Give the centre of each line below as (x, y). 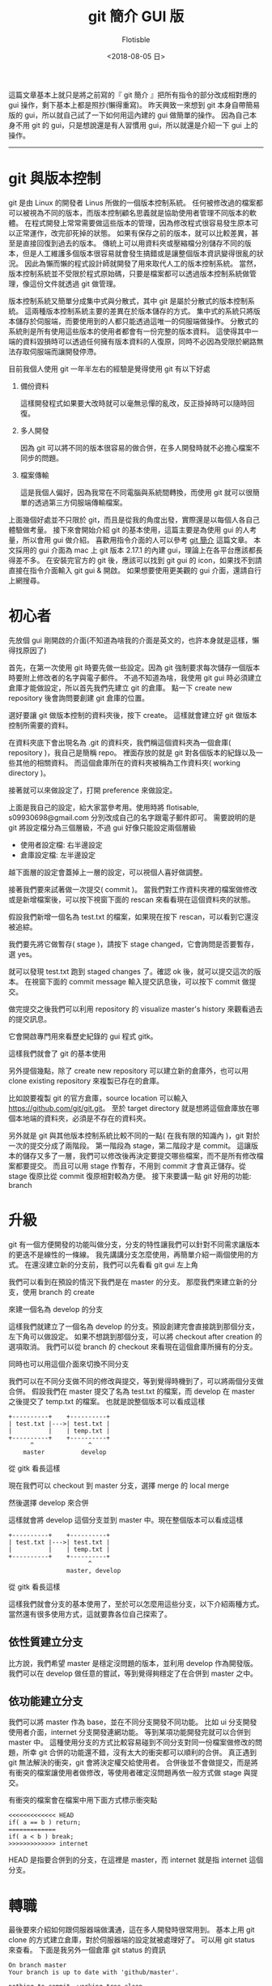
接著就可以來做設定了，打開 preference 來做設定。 (93, 790)
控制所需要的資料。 (40, 725)
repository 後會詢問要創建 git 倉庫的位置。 (79, 698)
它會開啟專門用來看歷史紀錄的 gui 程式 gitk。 (83, 1036)
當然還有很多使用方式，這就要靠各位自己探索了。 (90, 1614)
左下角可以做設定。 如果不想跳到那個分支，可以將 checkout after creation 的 (136, 1336)
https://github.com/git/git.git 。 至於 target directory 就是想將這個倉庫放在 (130, 1108)
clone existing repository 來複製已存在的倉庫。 (86, 1081)
